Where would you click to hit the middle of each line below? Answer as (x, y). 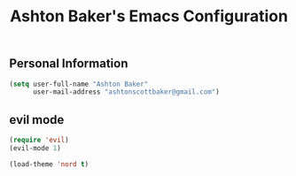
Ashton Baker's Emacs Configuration (149, 16)
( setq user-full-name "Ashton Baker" (79, 84)
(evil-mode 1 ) (35, 149)
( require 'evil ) (39, 140)
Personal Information (69, 64)
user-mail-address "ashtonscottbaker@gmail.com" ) (126, 92)
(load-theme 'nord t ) (49, 164)
